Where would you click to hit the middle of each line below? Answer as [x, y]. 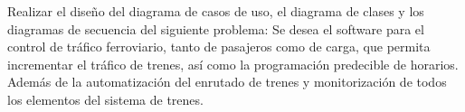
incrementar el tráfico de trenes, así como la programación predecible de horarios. [233, 64]
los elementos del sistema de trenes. [105, 99]
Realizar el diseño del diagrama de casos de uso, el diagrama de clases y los [216, 11]
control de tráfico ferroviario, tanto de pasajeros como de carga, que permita [219, 47]
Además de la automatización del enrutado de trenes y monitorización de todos [227, 82]
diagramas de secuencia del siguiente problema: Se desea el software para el [216, 28]
